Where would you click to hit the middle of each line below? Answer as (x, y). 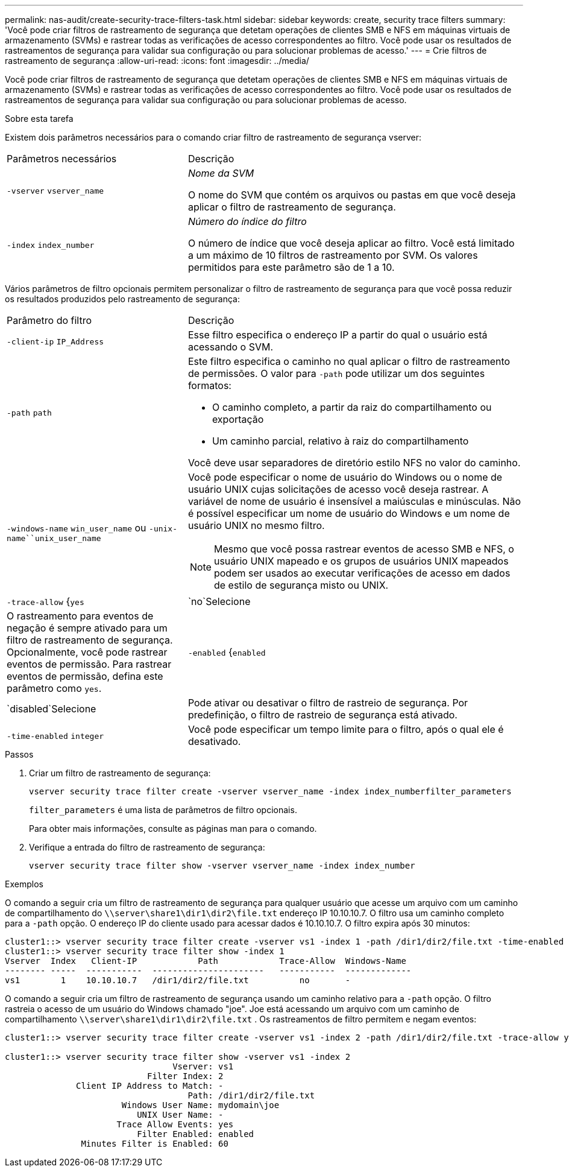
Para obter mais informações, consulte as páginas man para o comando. (173, 828)
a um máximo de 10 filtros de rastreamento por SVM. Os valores (333, 255)
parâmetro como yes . (54, 688)
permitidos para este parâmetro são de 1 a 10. (291, 267)
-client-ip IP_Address (55, 342)
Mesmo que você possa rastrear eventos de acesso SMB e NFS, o (364, 549)
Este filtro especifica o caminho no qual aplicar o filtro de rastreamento (349, 361)
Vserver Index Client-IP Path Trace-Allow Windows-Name (206, 961)
